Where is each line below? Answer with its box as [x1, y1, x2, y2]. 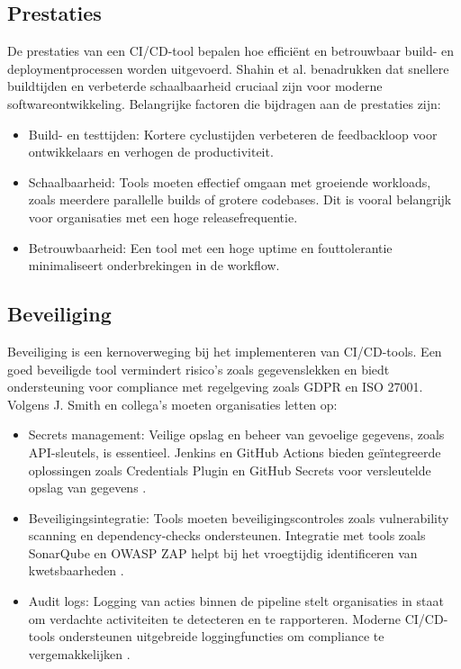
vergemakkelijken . [28, 644, 131, 663]
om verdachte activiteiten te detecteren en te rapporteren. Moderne [28, 609, 402, 628]
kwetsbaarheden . [28, 561, 124, 580]
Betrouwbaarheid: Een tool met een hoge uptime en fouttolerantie [28, 238, 393, 257]
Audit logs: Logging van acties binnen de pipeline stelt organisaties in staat [28, 592, 444, 610]
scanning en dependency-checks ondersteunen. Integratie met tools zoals [28, 526, 426, 545]
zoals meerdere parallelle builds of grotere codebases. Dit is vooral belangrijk [28, 190, 452, 209]
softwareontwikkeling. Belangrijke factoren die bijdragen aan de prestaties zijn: [7, 94, 441, 113]
